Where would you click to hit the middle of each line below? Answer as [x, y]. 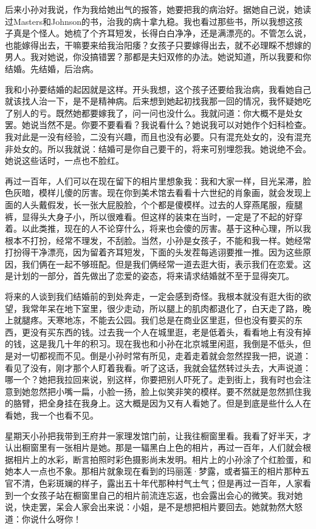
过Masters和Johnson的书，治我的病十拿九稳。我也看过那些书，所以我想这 [150, 21]
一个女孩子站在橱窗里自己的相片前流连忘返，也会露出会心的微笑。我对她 [158, 495]
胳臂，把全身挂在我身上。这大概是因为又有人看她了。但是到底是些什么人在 [162, 403]
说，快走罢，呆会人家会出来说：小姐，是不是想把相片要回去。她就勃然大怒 [154, 507]
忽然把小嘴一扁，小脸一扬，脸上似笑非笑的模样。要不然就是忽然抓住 [166, 391]
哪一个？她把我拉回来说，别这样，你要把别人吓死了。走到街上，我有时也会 [154, 379]
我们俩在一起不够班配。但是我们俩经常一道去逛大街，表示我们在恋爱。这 [166, 264]
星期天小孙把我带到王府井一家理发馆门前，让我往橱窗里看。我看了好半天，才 [158, 435]
